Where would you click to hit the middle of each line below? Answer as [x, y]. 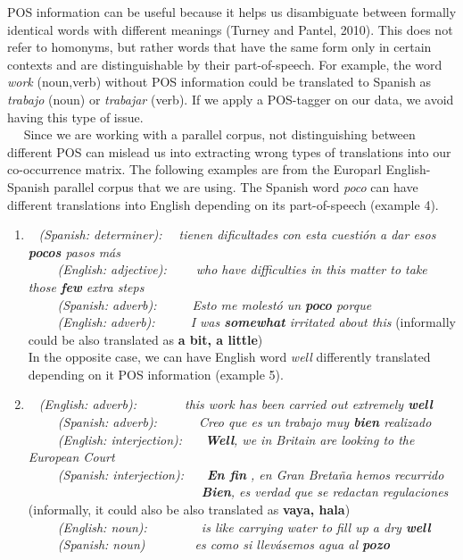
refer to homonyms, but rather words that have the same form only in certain [219, 47]
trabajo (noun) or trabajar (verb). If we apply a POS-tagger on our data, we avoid [231, 99]
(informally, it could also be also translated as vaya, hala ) [189, 510]
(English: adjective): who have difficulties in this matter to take [242, 269]
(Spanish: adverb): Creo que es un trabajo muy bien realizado [244, 422]
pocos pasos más [74, 251]
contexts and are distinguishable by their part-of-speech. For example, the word [225, 64]
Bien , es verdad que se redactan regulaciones [325, 492]
